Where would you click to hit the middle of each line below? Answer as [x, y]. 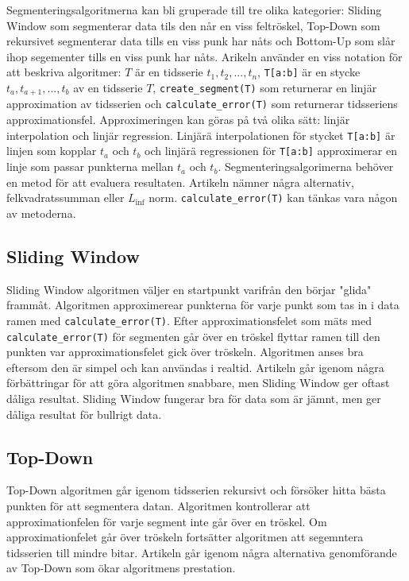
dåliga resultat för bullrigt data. [84, 414]
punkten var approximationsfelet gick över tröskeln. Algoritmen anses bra [185, 352]
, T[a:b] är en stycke [309, 72]
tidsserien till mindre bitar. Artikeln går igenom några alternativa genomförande [202, 552]
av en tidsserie [108, 88]
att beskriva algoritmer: [64, 72]
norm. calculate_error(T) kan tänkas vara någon [273, 198]
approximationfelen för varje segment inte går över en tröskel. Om [167, 521]
